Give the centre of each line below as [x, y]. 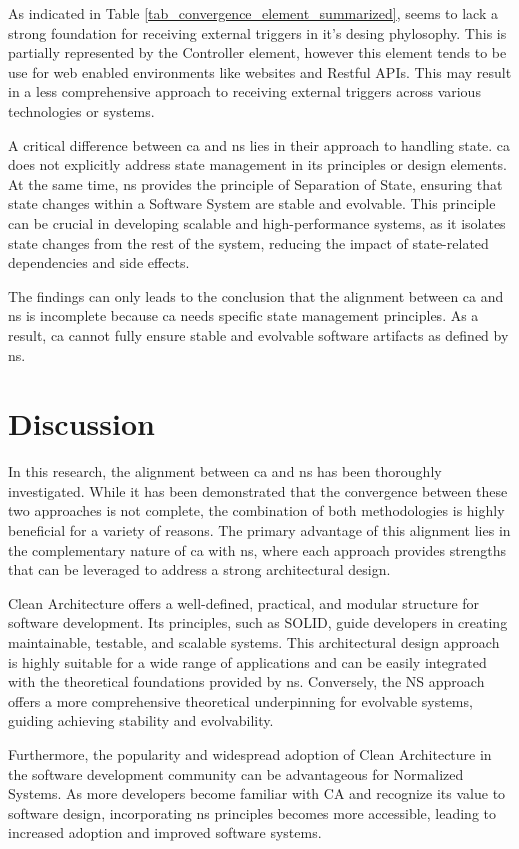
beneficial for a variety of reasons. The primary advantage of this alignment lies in [259, 530]
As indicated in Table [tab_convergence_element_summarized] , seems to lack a [253, 13]
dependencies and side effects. [99, 262]
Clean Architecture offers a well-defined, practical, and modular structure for [244, 602]
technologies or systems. [81, 110]
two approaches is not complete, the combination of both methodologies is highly [256, 510]
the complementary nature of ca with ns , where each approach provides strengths [257, 549]
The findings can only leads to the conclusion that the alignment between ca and [256, 295]
